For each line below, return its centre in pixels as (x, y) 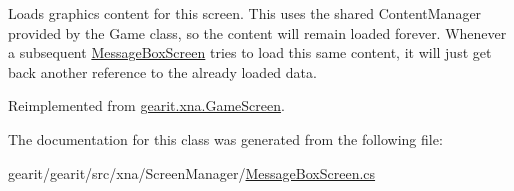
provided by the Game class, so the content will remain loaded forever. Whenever (257, 32)
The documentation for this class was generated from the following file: (225, 138)
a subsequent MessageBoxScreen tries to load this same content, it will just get (250, 52)
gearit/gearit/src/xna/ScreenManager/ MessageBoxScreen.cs (192, 172)
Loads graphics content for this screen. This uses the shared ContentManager (245, 13)
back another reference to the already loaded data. (162, 71)
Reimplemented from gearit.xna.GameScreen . (146, 105)
